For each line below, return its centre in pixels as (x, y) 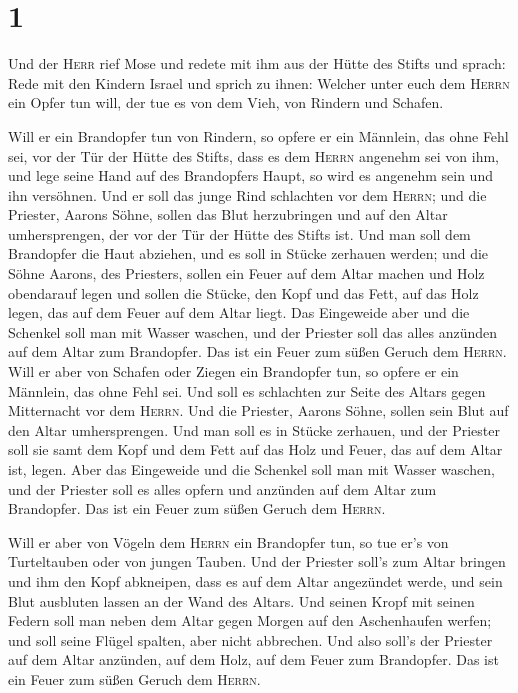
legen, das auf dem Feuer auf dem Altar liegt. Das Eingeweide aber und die (239, 312)
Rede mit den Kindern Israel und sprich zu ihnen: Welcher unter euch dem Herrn (259, 82)
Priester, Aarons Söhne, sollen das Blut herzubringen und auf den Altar (228, 214)
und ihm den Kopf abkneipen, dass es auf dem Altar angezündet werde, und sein (255, 580)
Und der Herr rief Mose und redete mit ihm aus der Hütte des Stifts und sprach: (257, 63)
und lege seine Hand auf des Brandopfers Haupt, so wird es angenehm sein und (250, 175)
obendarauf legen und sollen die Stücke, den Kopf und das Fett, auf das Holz (243, 292)
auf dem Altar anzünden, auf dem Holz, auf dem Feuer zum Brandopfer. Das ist (253, 659)
